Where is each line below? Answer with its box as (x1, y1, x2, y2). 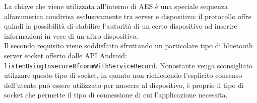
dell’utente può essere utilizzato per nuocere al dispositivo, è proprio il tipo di (4, 79, 244, 90)
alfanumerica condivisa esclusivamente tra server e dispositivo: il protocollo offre (4, 11, 251, 21)
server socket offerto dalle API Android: (4, 50, 127, 60)
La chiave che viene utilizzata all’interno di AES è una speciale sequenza (4, 1, 228, 11)
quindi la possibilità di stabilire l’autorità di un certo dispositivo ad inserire (4, 21, 237, 31)
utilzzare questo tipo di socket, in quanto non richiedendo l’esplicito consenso (4, 70, 242, 80)
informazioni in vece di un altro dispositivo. (4, 30, 139, 41)
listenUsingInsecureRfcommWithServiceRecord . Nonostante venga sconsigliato (4, 60, 253, 70)
